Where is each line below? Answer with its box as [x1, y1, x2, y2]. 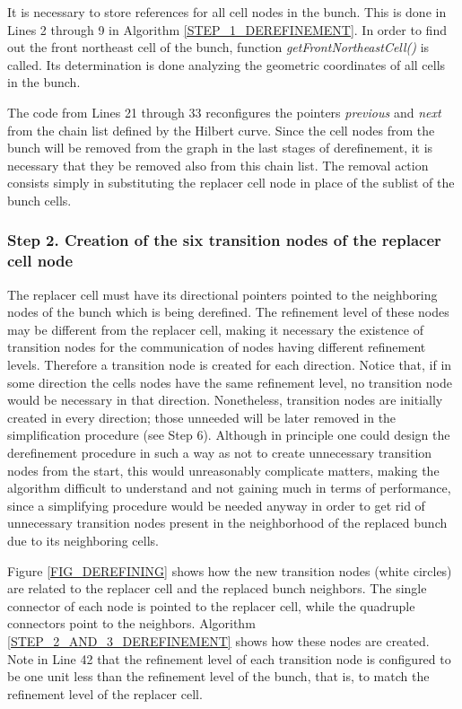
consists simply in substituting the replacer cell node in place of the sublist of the [7, 173, 455, 192]
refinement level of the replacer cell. [7, 684, 203, 703]
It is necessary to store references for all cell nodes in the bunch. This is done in [7, 3, 447, 21]
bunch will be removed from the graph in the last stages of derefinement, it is [7, 138, 433, 157]
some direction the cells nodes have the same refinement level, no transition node [7, 372, 452, 391]
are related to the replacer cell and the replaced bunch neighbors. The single [7, 579, 427, 598]
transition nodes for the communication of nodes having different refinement [7, 337, 426, 356]
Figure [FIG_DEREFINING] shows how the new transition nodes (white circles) [7, 561, 452, 580]
